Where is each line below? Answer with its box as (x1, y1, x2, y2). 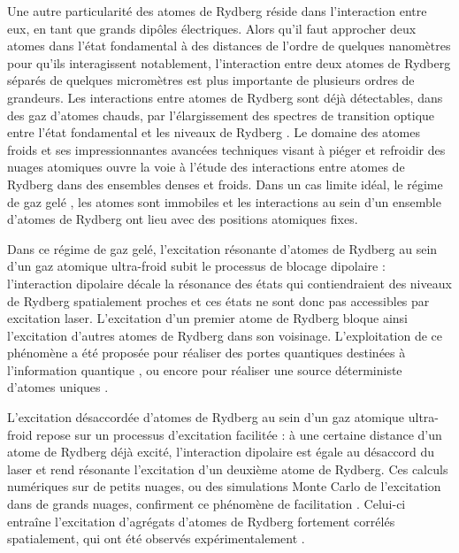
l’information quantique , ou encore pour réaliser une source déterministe (7, 360, 402, 379)
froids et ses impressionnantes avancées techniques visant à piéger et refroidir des (7, 140, 446, 158)
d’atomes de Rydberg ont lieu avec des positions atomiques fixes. (7, 210, 358, 228)
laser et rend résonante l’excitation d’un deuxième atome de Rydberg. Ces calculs (7, 459, 448, 478)
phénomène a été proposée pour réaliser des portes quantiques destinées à (7, 343, 406, 362)
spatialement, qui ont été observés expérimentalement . (7, 529, 305, 548)
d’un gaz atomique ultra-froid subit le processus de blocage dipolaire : (7, 257, 386, 275)
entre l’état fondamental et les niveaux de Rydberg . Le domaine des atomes (7, 123, 420, 142)
